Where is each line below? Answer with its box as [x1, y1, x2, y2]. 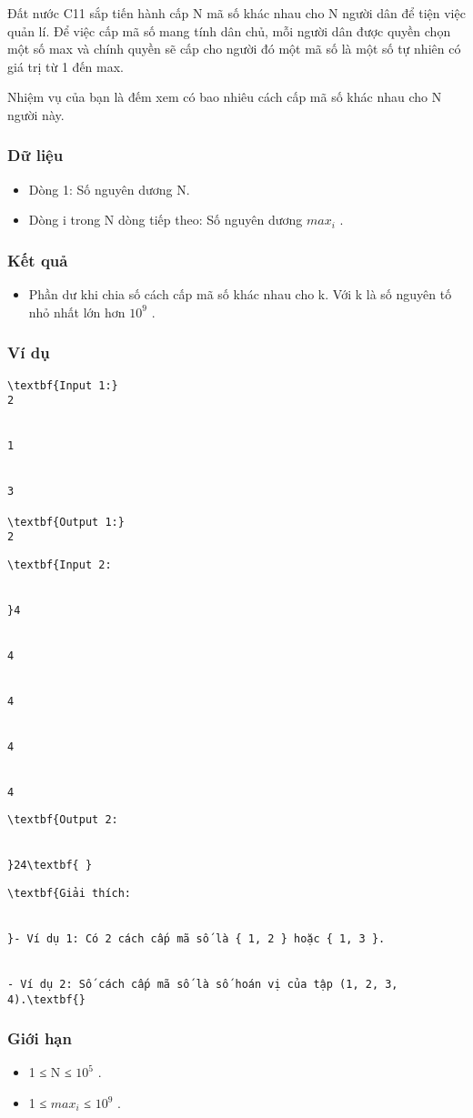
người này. [7, 105, 65, 124]
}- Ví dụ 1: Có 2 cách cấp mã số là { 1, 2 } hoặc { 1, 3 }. [7, 932, 386, 945]
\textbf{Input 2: [7, 558, 112, 571]
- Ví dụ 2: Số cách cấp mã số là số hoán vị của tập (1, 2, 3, [7, 977, 398, 991]
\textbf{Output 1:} [7, 515, 125, 529]
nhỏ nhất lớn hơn [28, 302, 126, 321]
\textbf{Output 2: [7, 813, 118, 827]
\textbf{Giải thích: [7, 886, 132, 900]
